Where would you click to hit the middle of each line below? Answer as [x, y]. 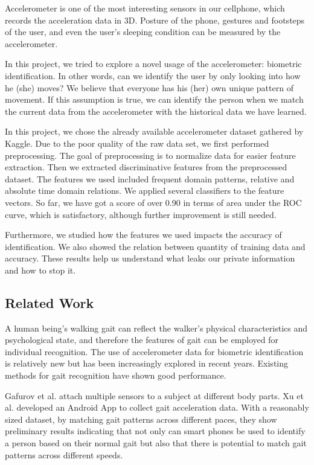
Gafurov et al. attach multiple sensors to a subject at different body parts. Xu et [154, 395]
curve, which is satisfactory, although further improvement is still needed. [141, 214]
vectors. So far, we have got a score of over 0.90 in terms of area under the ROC [153, 202]
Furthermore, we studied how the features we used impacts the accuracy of [143, 235]
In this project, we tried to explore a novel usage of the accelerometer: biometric [153, 64]
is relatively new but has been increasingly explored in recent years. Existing [146, 363]
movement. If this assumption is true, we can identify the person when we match [154, 99]
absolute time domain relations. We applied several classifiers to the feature [145, 191]
